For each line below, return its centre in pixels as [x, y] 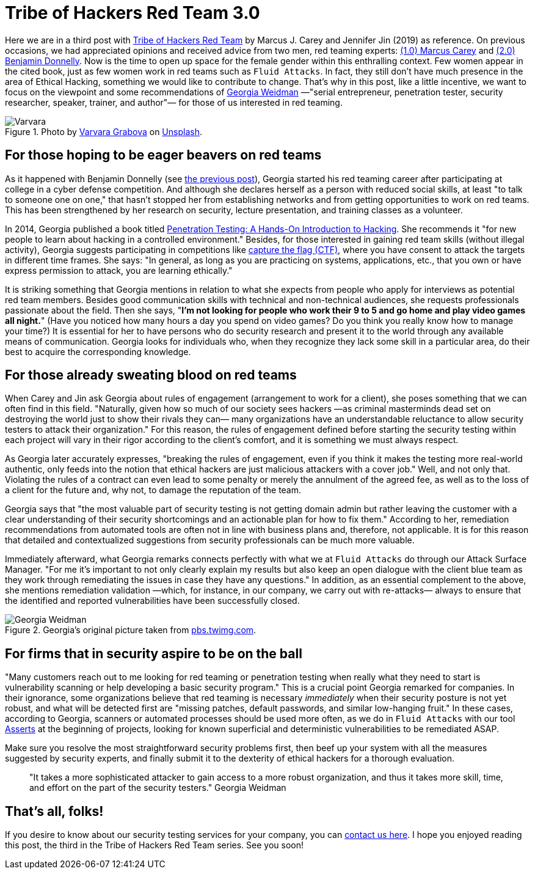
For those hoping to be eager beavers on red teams [163, 155]
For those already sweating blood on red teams [151, 375]
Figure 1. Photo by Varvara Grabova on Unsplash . [104, 131]
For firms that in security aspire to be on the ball [154, 653]
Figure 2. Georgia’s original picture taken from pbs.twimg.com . [131, 630]
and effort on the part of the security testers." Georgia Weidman [158, 788]
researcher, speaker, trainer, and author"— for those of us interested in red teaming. [174, 102]
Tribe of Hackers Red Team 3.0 [133, 13]
